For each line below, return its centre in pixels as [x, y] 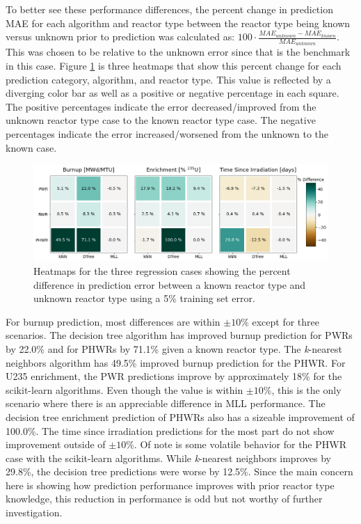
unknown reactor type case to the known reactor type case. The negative [161, 120]
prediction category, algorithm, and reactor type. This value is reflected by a [168, 79]
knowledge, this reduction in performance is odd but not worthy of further [164, 499]
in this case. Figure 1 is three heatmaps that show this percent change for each [174, 66]
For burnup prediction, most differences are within [113, 321]
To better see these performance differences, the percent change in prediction [169, 9]
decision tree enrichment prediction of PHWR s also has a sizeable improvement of [180, 416]
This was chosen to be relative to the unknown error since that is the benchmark [178, 52]
